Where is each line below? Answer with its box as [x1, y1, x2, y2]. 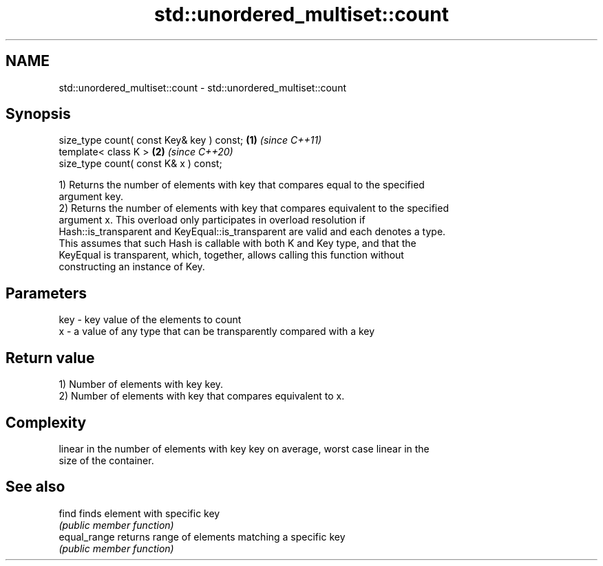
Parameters [6, 284, 87, 302]
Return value [6, 349, 95, 367]
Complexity [6, 413, 87, 431]
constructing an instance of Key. [59, 261, 205, 273]
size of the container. [59, 454, 154, 466]
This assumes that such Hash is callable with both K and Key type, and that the [59, 237, 416, 250]
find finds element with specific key [59, 507, 220, 519]
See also [6, 478, 65, 496]
